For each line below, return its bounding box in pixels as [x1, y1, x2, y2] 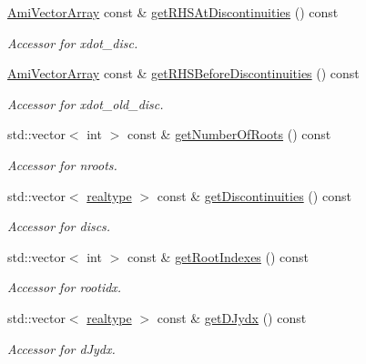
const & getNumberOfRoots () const [127, 125, 331, 144]
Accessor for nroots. [7, 155, 117, 174]
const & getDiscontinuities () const [157, 186, 351, 205]
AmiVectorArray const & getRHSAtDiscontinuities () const [7, 3, 339, 21]
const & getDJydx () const [157, 308, 307, 327]
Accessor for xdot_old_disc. [7, 94, 164, 113]
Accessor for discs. [7, 217, 111, 236]
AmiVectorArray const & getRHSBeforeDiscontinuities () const [7, 64, 360, 83]
